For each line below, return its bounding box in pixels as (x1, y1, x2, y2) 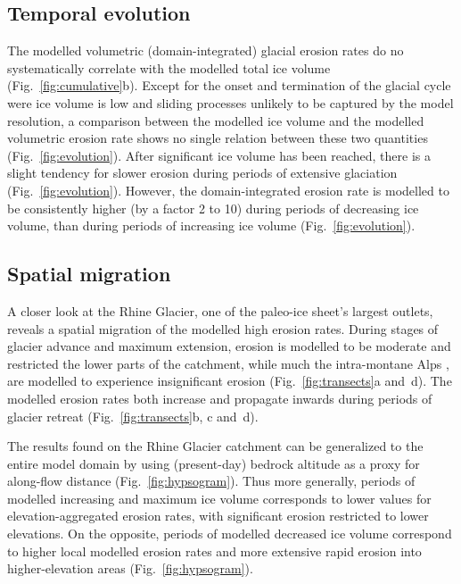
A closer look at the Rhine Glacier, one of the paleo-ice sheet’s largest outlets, (7, 301, 433, 320)
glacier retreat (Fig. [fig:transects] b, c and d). (7, 406, 259, 425)
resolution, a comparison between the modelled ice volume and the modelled (7, 111, 424, 129)
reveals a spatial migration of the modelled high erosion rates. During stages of (7, 319, 439, 338)
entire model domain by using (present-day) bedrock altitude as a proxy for (7, 454, 420, 472)
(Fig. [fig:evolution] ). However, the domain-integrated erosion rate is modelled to (7, 180, 449, 199)
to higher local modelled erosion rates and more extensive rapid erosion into (7, 541, 422, 560)
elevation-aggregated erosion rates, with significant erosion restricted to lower (7, 506, 429, 525)
